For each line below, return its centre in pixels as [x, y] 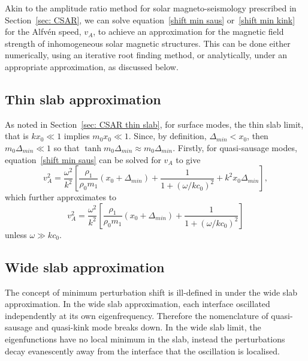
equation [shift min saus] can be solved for [83, 159]
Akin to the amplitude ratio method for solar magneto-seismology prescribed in [151, 8]
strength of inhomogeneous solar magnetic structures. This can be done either [148, 43]
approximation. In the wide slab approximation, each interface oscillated [138, 304]
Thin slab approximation [83, 99]
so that [67, 147]
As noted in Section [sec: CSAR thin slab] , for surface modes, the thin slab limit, [154, 124]
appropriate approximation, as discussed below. [92, 66]
